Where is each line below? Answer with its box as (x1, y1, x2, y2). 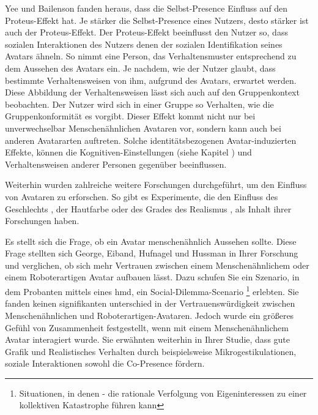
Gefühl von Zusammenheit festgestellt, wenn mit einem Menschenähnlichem (5, 321, 289, 334)
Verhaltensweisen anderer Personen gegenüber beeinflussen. (5, 157, 227, 170)
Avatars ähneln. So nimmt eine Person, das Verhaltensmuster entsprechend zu (5, 50, 297, 62)
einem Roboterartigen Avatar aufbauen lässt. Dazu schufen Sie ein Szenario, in (5, 271, 300, 283)
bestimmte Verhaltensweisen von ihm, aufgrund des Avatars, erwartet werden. (5, 73, 297, 86)
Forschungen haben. (5, 214, 79, 227)
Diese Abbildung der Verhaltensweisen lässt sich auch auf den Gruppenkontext (5, 86, 300, 99)
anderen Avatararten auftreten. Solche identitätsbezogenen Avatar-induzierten (5, 133, 297, 146)
